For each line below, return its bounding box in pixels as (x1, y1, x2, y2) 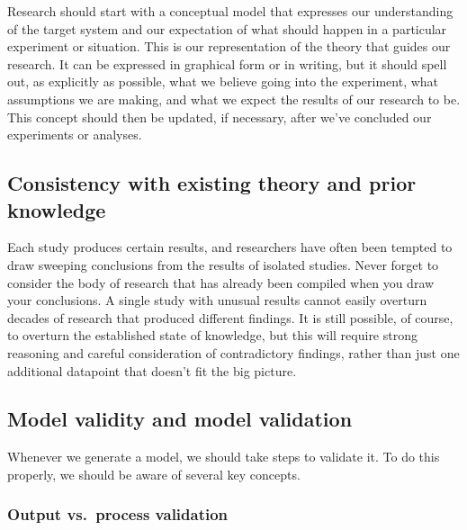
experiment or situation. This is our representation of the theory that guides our (7, 37, 451, 56)
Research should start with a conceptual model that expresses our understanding (7, 2, 454, 20)
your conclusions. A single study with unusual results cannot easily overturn (7, 291, 427, 310)
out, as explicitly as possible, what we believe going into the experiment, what (7, 72, 439, 91)
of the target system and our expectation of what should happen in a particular (7, 19, 447, 38)
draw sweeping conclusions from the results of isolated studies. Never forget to (7, 255, 439, 274)
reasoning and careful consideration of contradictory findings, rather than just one (7, 343, 460, 362)
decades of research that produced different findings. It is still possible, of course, (7, 308, 454, 327)
